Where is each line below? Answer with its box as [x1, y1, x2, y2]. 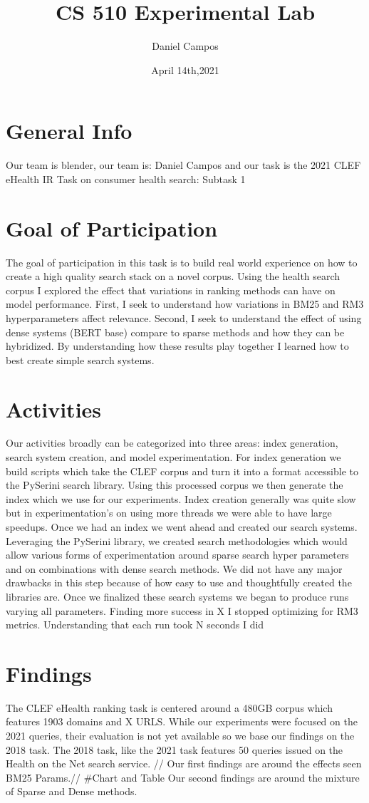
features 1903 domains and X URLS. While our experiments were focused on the [6, 714, 358, 729]
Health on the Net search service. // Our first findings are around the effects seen [6, 756, 362, 771]
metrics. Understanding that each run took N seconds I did [6, 617, 264, 632]
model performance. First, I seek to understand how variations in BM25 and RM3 [6, 296, 364, 311]
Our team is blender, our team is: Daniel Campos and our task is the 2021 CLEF [6, 157, 361, 172]
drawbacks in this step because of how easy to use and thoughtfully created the [6, 575, 352, 590]
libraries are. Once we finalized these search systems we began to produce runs [6, 589, 349, 603]
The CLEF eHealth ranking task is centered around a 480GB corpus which [6, 700, 333, 715]
